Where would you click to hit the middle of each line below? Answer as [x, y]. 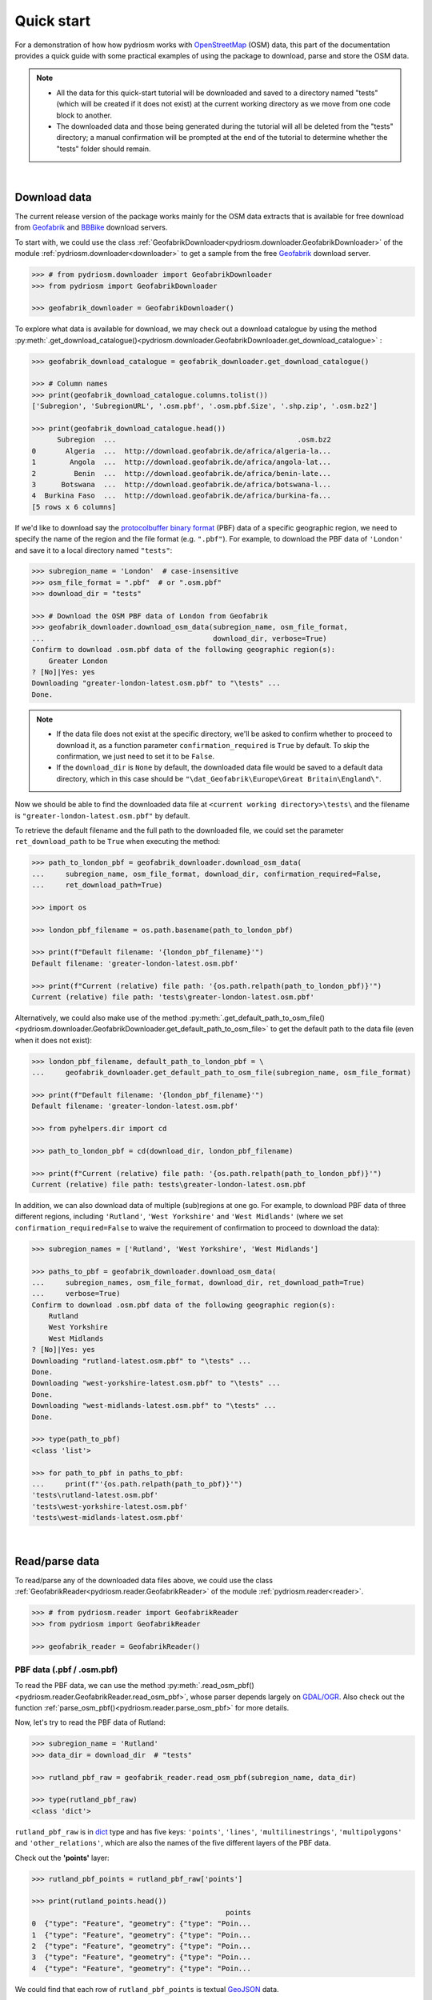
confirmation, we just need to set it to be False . [136, 756]
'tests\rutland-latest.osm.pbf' [95, 1495]
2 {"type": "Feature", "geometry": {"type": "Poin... [141, 1946]
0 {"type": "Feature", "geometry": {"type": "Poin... [141, 1924]
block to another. [84, 115]
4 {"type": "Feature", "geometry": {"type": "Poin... [141, 1968]
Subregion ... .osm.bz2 [194, 440]
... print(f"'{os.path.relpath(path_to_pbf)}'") [137, 1484]
